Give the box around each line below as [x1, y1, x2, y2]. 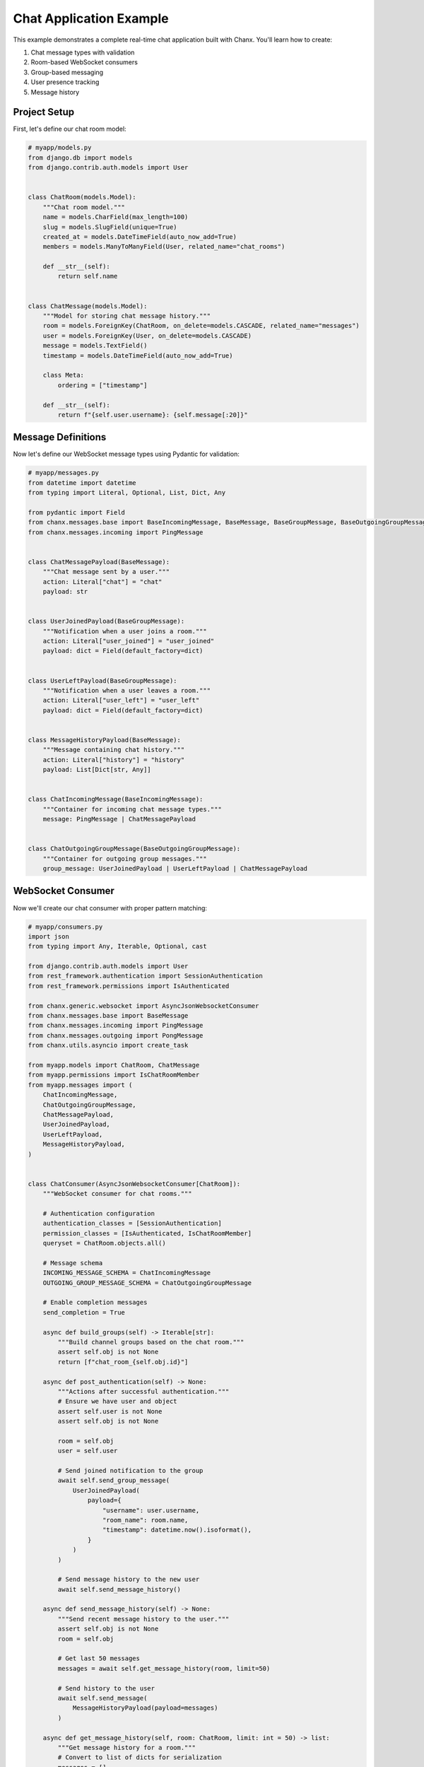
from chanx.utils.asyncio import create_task [28, 1041, 189, 1050]
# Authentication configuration [42, 1209, 155, 1217]
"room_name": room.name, [102, 1516, 189, 1524]
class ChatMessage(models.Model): [28, 302, 148, 310]
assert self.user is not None [57, 1407, 163, 1415]
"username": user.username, [102, 1506, 200, 1514]
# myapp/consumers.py [28, 922, 103, 931]
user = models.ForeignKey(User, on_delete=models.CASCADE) [42, 331, 252, 339]
